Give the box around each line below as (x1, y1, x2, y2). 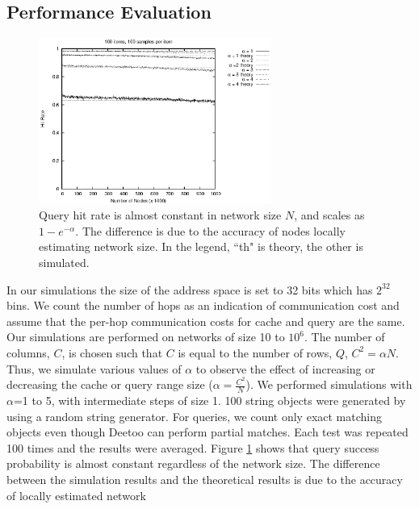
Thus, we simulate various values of (6, 360, 182, 377)
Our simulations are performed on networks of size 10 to (6, 328, 285, 345)
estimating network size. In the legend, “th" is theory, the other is (39, 238, 363, 255)
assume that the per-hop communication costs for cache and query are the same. (6, 312, 405, 329)
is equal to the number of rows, (178, 344, 333, 361)
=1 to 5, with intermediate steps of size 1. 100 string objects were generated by (13, 392, 406, 408)
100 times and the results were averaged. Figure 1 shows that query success (6, 439, 379, 456)
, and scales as (294, 207, 365, 223)
